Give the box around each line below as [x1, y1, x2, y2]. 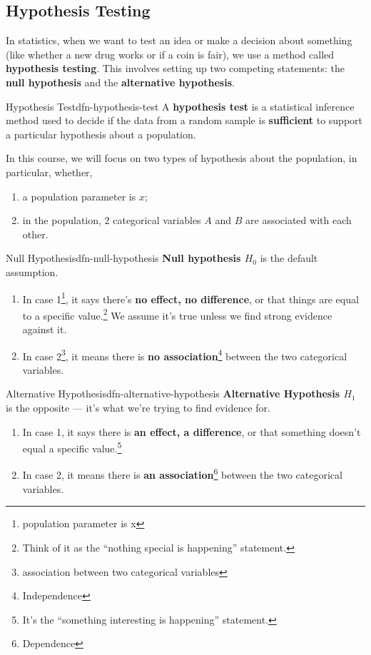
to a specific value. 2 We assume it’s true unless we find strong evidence [22, 305, 332, 323]
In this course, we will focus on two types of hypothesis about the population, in [6, 151, 357, 166]
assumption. [6, 264, 59, 279]
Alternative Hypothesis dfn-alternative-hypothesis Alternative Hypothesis [6, 386, 340, 401]
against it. [22, 322, 67, 337]
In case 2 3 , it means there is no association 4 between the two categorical [22, 346, 347, 363]
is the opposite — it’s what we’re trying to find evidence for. [6, 400, 270, 415]
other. [22, 226, 49, 241]
